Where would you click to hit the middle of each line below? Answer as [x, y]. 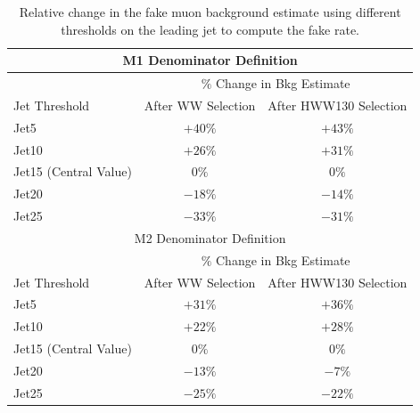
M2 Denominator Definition [210, 237]
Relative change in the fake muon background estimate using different [210, 12]
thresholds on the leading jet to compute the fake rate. [210, 29]
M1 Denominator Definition [210, 60]
